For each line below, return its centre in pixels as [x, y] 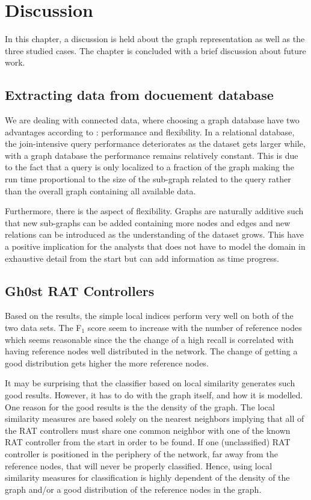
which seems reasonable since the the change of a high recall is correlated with [149, 339]
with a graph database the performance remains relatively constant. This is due [152, 155]
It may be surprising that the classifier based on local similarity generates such [150, 383]
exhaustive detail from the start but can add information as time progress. [142, 258]
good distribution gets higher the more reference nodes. [107, 363]
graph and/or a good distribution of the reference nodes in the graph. [133, 489]
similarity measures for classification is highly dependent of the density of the [147, 477]
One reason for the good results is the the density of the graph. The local [140, 406]
